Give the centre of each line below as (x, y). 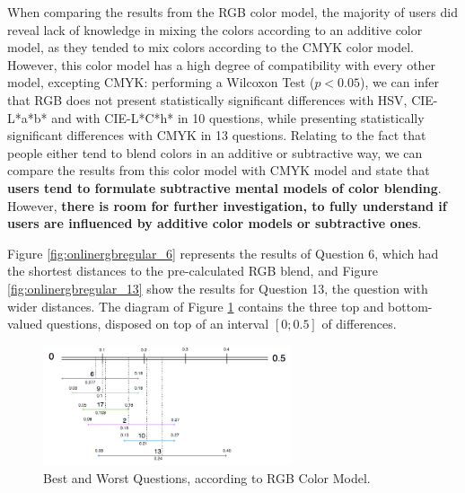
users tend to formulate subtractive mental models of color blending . (224, 187)
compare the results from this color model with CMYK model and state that (219, 170)
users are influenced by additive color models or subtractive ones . (215, 223)
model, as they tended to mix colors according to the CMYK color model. (211, 47)
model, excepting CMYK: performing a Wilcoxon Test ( (161, 82)
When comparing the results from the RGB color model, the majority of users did (232, 12)
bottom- (410, 306)
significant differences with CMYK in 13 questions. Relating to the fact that (217, 135)
